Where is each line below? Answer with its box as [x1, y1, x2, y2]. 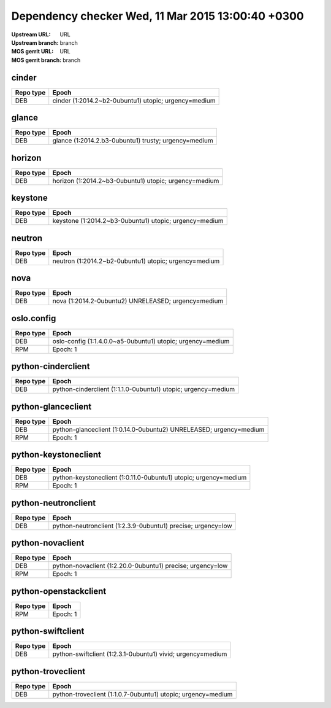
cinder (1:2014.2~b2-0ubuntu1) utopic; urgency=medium [52, 96, 216, 104]
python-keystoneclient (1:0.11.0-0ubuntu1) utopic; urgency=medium [52, 473, 247, 482]
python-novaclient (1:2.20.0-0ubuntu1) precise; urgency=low [52, 562, 228, 570]
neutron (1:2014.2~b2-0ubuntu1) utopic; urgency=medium [52, 257, 220, 265]
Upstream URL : [11, 31, 51, 38]
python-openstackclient [11, 586, 107, 596]
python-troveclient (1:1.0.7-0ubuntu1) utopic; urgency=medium [52, 690, 233, 698]
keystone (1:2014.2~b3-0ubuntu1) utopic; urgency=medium [52, 217, 224, 225]
